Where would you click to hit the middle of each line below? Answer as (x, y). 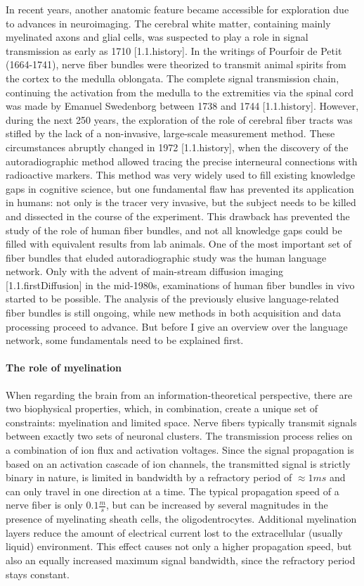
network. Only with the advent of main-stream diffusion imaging (144, 271)
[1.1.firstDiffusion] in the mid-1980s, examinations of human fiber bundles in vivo (180, 285)
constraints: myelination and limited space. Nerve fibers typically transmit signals (181, 422)
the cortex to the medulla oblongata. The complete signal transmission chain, (173, 78)
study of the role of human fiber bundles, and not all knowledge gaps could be (174, 230)
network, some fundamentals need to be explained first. (125, 340)
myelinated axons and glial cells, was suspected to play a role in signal (157, 37)
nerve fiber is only (44, 505)
